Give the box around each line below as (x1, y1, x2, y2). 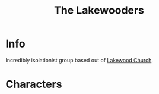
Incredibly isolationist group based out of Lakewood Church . (5, 57, 154, 64)
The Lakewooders (53, 4, 145, 17)
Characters (5, 78, 62, 91)
